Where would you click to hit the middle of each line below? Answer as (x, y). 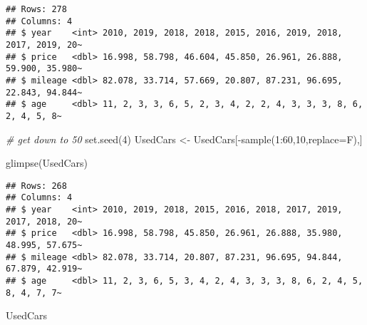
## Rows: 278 (36, 9)
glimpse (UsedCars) (47, 163)
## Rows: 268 (36, 186)
